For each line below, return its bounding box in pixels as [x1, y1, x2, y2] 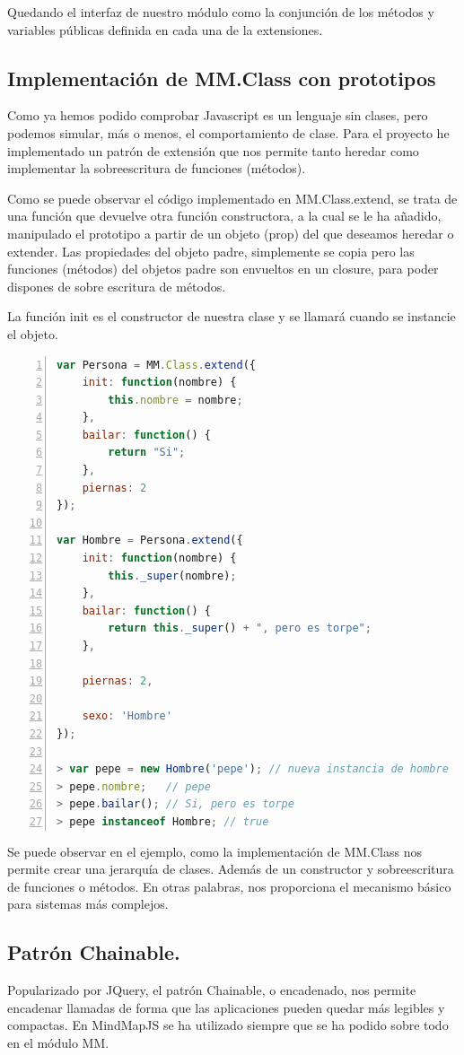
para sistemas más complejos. [7, 894, 169, 913]
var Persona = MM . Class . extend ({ [57, 358, 256, 371]
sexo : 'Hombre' [82, 710, 172, 723]
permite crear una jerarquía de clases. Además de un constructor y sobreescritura [7, 859, 454, 878]
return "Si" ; [108, 446, 186, 459]
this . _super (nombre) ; [108, 569, 237, 582]
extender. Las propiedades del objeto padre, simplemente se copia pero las [7, 241, 415, 260]
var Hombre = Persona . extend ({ [57, 534, 243, 547]
